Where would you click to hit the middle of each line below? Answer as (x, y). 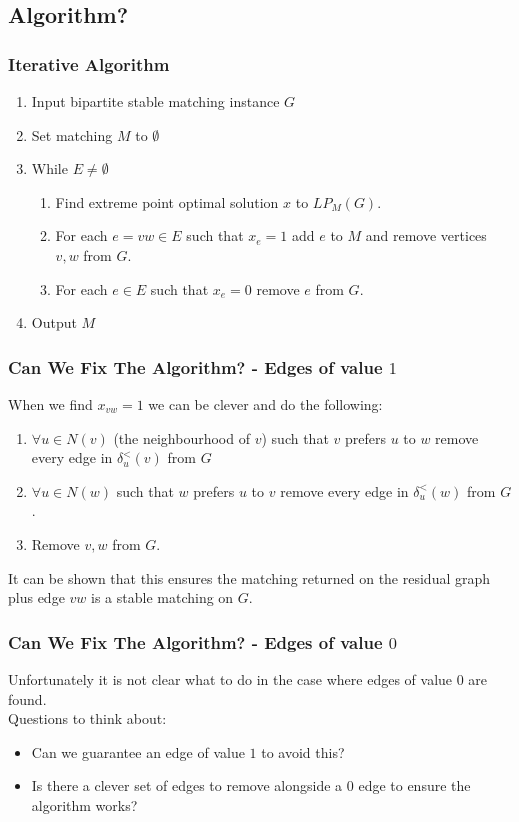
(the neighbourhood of (181, 437)
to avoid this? (303, 751)
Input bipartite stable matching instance (155, 101)
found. (27, 698)
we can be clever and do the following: (265, 403)
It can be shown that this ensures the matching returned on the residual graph (249, 577)
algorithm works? (84, 804)
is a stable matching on (162, 597)
